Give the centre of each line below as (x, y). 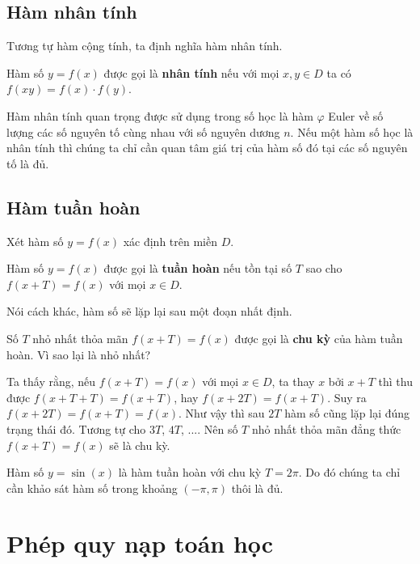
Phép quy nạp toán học (140, 543)
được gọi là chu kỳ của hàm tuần (319, 338)
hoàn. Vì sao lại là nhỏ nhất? (79, 354)
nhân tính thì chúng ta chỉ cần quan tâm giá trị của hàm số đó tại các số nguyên (207, 148)
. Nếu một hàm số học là (352, 131)
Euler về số (356, 115)
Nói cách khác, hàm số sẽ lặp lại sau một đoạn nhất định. (149, 311)
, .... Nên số (209, 428)
